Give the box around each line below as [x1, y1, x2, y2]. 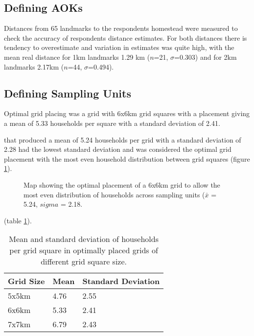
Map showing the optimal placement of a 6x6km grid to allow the [23, 179, 220, 190]
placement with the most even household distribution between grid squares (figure [4, 153, 250, 164]
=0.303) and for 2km [174, 51, 237, 62]
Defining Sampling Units [4, 85, 131, 100]
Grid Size [8, 275, 45, 287]
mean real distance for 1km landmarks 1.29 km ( [4, 51, 150, 62]
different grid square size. [41, 256, 127, 267]
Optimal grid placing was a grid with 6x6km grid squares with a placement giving [4, 108, 250, 119]
